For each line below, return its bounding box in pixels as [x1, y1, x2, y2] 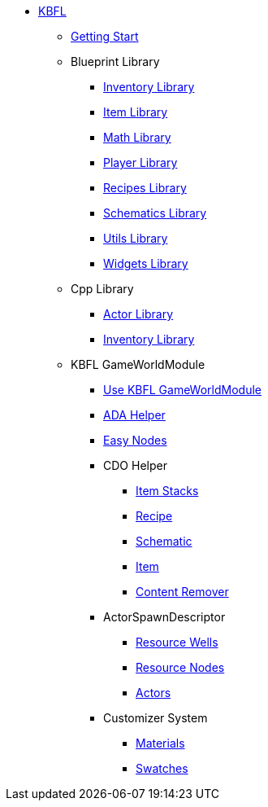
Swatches [136, 761, 188, 775]
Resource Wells [136, 635, 218, 649]
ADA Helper [103, 408, 166, 422]
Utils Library [103, 231, 168, 245]
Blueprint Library [71, 55, 160, 68]
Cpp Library [71, 282, 134, 296]
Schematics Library [103, 206, 207, 220]
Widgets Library [103, 257, 188, 270]
